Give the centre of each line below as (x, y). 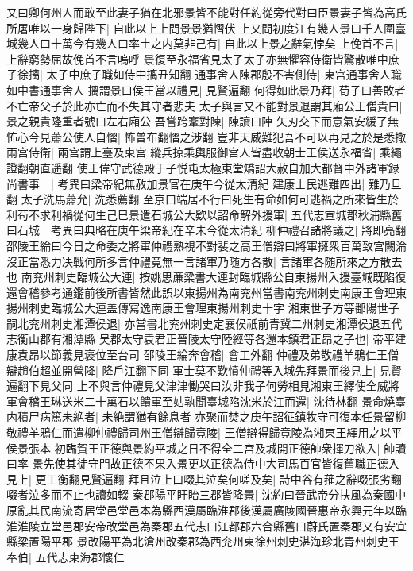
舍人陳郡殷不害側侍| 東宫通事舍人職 (309, 74)
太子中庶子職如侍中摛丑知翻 (119, 74)
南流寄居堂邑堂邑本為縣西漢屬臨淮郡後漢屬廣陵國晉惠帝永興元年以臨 (228, 510)
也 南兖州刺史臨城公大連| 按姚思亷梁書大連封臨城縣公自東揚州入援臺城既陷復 (206, 277)
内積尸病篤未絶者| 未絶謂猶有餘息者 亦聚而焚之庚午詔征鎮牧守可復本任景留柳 (206, 417)
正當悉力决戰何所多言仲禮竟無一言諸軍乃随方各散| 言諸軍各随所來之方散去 (210, 261)
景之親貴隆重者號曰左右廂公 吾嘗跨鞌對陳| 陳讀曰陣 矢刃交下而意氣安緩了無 (203, 121)
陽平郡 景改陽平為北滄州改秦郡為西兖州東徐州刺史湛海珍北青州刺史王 (219, 541)
